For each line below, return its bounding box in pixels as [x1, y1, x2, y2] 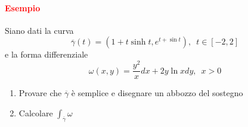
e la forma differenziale [5, 48, 88, 61]
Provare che [18, 87, 62, 99]
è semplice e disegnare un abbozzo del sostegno [71, 87, 243, 99]
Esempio [5, 1, 41, 14]
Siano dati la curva [5, 24, 74, 36]
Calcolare [18, 106, 53, 119]
